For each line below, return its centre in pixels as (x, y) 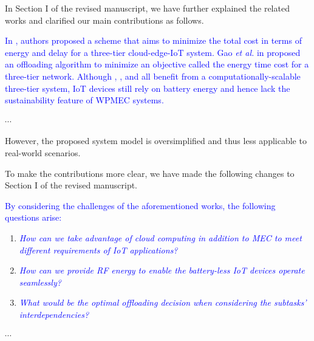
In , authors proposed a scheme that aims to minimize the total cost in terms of (153, 40)
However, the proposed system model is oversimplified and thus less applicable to (156, 141)
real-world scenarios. (43, 152)
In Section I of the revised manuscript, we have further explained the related (147, 8)
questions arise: (33, 217)
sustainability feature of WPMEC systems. (84, 100)
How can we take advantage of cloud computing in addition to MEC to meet (160, 237)
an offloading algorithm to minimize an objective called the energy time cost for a (157, 64)
